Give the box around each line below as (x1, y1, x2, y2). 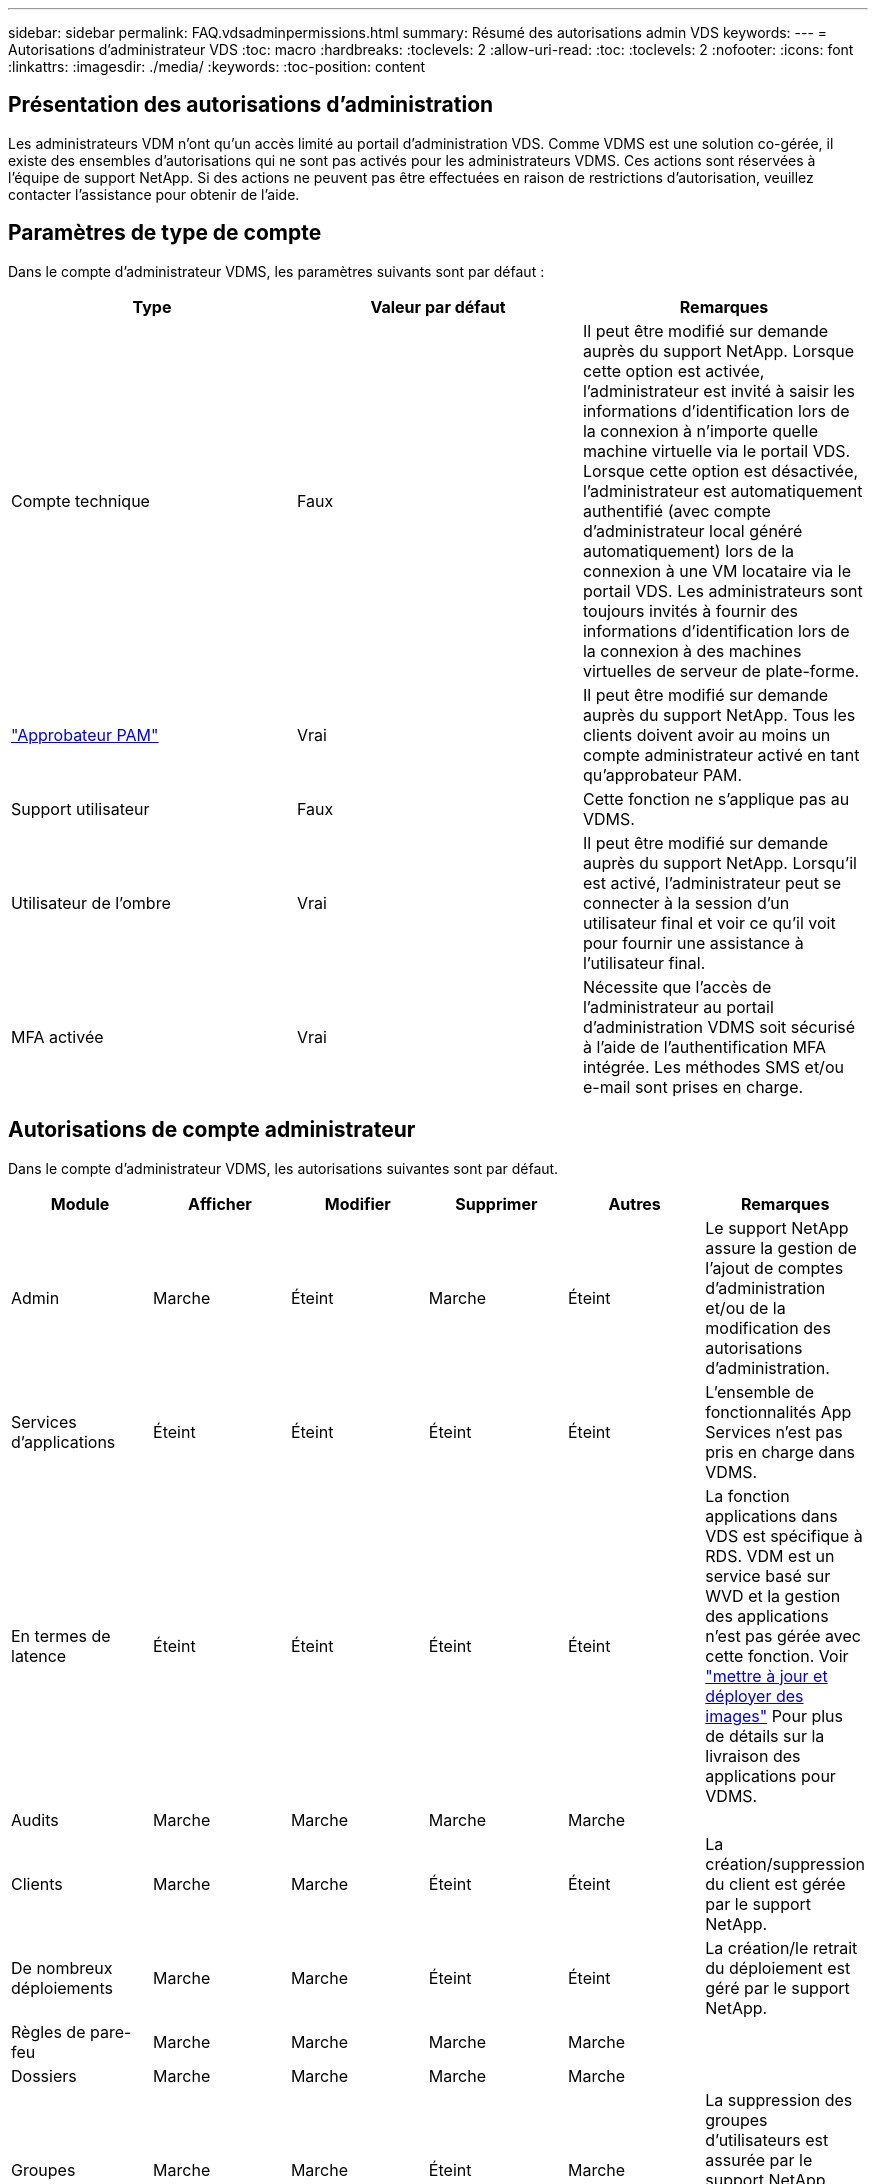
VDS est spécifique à (705, 1525, 863, 1546)
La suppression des (705, 2089, 853, 2110)
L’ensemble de (705, 1381, 815, 1402)
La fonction (705, 1485, 790, 1506)
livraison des (705, 1745, 801, 1766)
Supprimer (455, 1193, 538, 1214)
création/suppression (705, 1853, 865, 1874)
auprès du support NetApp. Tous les (582, 704, 856, 725)
